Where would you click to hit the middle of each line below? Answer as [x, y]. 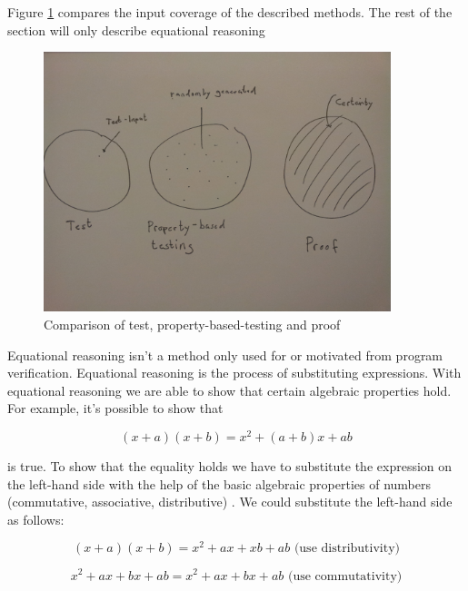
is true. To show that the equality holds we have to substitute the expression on [230, 466]
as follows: [36, 519]
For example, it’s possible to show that [115, 408]
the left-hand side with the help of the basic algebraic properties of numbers [219, 483]
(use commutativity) [345, 576]
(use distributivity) [347, 549]
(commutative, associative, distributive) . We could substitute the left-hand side [230, 502]
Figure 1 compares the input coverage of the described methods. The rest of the [230, 12]
